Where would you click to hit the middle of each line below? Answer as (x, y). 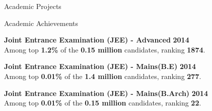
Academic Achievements (41, 23)
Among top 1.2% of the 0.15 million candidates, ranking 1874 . (105, 49)
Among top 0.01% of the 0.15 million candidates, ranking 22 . (103, 103)
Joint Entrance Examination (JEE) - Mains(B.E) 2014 (100, 66)
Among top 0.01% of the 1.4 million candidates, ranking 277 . (103, 76)
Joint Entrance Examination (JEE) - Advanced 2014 (97, 40)
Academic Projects (33, 6)
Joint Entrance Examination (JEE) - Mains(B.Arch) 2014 (106, 93)
